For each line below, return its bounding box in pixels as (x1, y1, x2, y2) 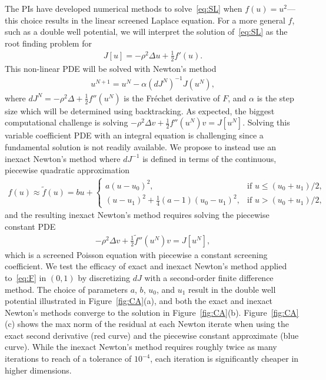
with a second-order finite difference (144, 271, 274, 283)
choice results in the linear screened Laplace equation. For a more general (21, 14, 285, 26)
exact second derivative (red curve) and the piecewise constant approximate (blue (5, 329, 299, 341)
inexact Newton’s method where (5, 152, 121, 164)
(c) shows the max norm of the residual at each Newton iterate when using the (5, 318, 289, 330)
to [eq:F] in (5, 271, 46, 283)
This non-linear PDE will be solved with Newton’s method (5, 62, 217, 74)
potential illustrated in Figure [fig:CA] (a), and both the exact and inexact (5, 295, 273, 307)
